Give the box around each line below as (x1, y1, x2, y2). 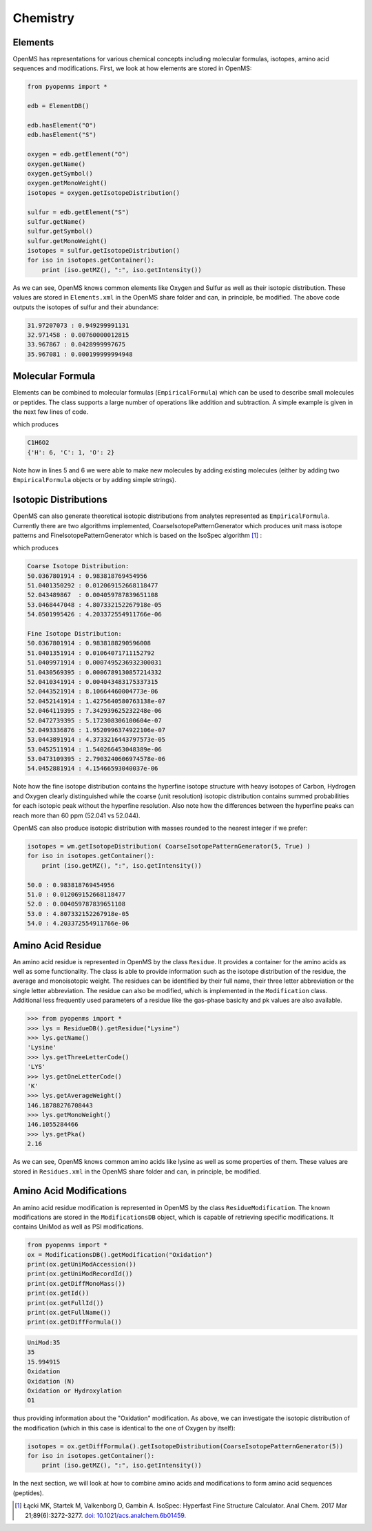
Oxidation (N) (27, 1377, 75, 1385)
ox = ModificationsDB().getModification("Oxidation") (27, 1251, 213, 1258)
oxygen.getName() (27, 160, 86, 168)
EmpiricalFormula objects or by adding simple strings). (12, 476, 177, 484)
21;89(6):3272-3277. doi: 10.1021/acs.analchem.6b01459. (25, 1511, 187, 1519)
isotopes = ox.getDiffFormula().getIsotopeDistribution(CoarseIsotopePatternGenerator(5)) (27, 1442, 344, 1450)
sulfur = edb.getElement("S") (27, 208, 130, 216)
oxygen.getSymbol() (27, 169, 93, 177)
